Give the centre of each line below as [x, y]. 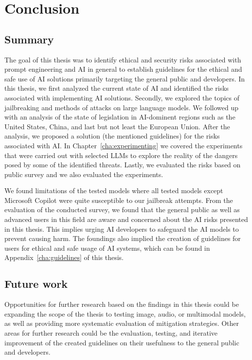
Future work [36, 284]
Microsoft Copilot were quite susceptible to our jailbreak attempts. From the [119, 200]
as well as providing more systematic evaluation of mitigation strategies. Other [122, 323]
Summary [29, 39]
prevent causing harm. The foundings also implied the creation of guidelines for [123, 238]
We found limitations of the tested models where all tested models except [114, 190]
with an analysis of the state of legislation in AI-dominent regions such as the [120, 117]
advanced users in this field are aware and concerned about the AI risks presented [126, 219]
